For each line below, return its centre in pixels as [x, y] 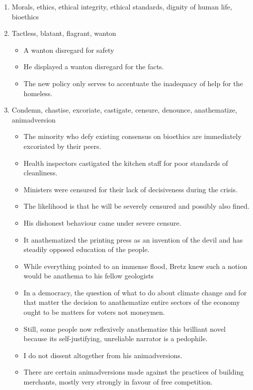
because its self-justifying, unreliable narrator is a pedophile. [116, 338]
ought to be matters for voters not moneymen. [94, 312]
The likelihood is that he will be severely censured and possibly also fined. [136, 206]
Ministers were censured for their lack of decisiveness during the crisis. [130, 189]
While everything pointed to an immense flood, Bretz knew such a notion [135, 266]
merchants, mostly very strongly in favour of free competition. [118, 382]
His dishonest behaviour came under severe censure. [102, 222]
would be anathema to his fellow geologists [89, 276]
